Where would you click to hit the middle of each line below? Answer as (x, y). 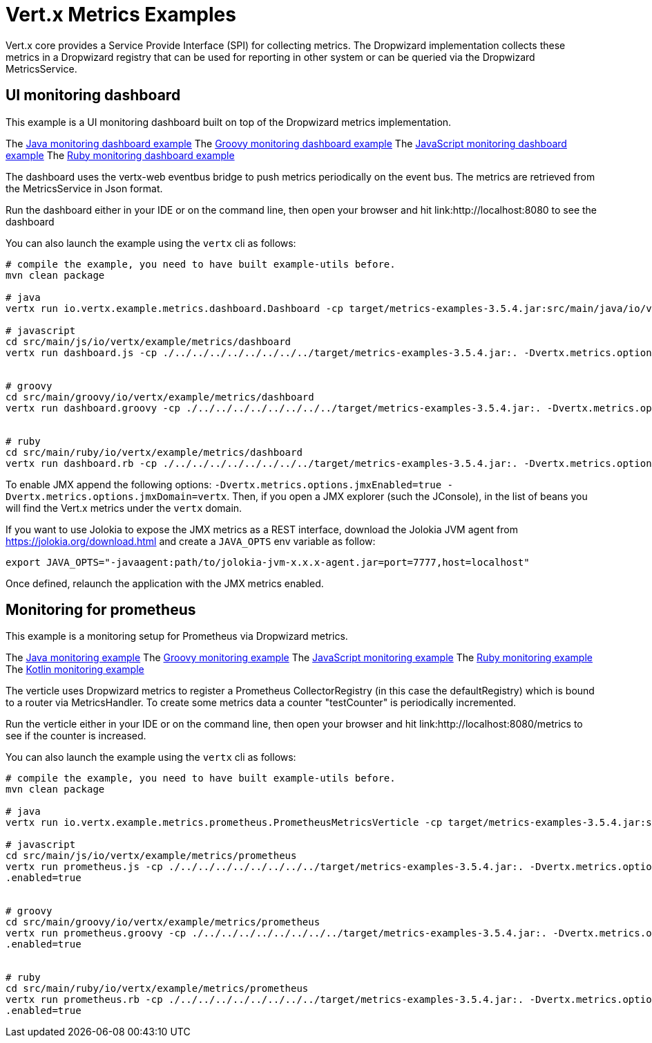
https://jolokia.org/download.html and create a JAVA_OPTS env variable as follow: (191, 541)
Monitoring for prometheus (101, 610)
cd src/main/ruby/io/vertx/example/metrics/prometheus (157, 989)
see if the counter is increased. (76, 736)
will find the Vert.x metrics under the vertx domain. (124, 508)
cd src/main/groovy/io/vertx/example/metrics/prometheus (163, 922)
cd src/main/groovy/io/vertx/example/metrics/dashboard (160, 397)
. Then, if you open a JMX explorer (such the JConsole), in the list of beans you (407, 496)
